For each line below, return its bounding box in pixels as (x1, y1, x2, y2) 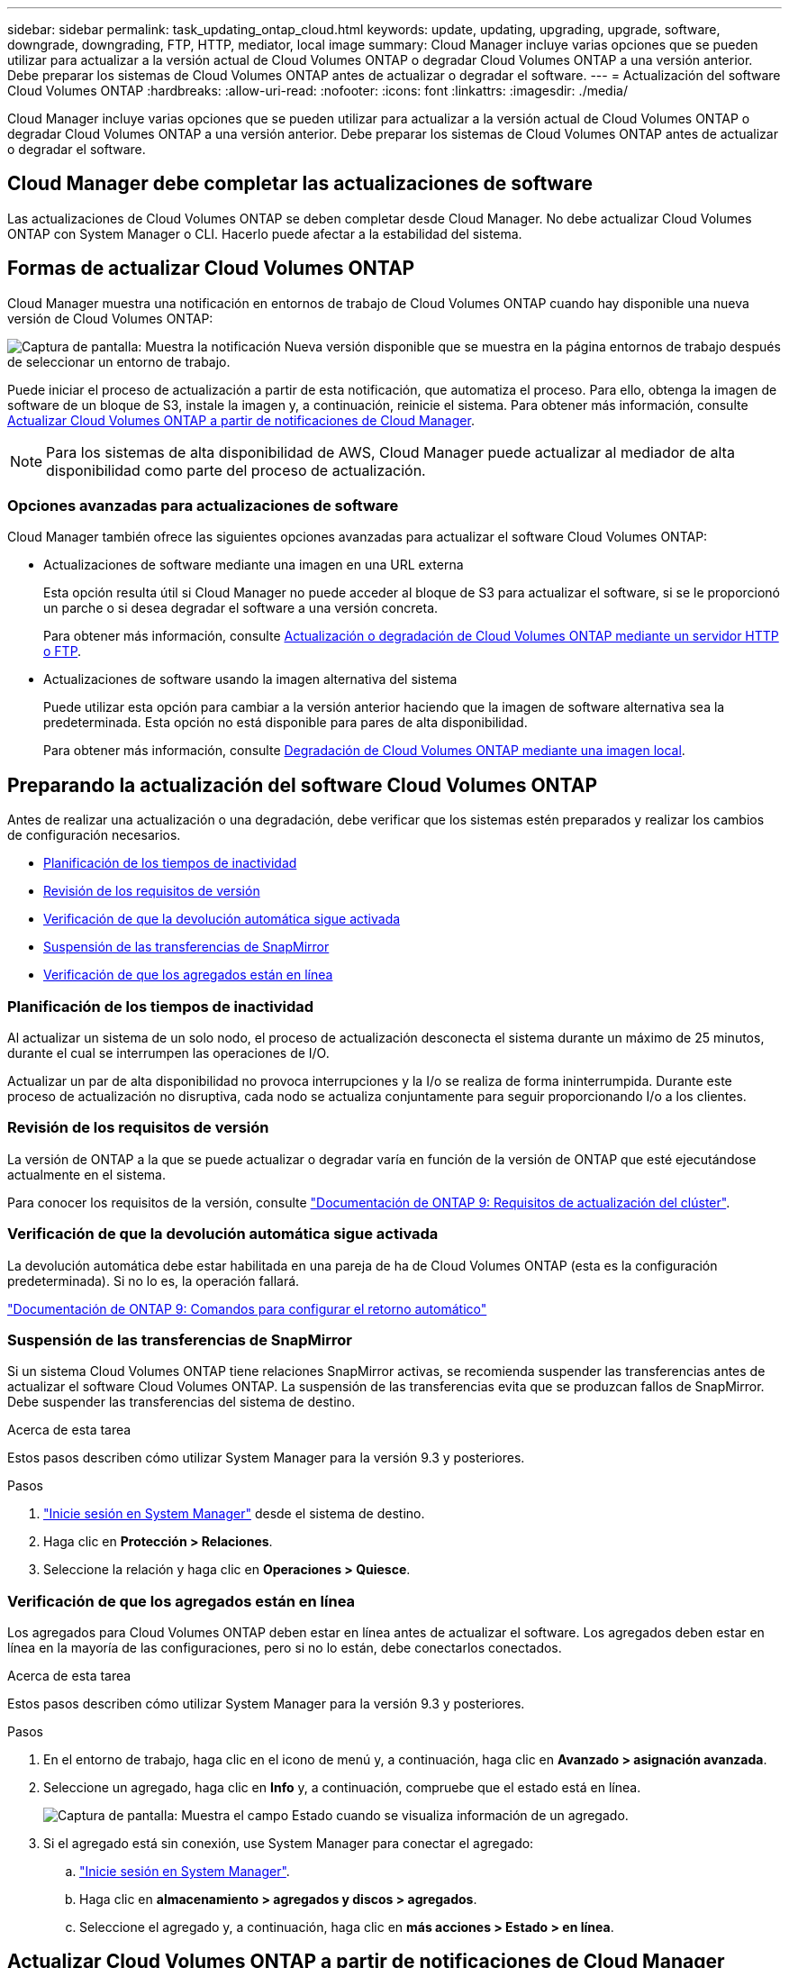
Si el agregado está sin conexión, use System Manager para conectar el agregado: (43, 1836, 534, 1852)
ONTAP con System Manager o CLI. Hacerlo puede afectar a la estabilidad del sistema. (7, 225, 522, 241)
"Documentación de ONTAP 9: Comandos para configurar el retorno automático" (7, 1300, 487, 1317)
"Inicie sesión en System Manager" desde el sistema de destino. (43, 1506, 425, 1522)
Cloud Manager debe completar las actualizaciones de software (7, 172, 594, 196)
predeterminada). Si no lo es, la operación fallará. (7, 1272, 300, 1289)
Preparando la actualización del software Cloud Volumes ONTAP (7, 773, 598, 797)
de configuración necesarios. (7, 827, 181, 843)
